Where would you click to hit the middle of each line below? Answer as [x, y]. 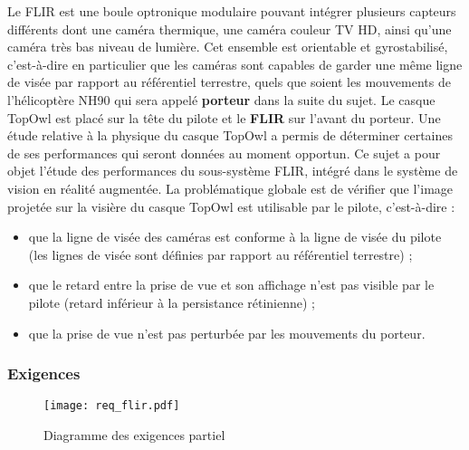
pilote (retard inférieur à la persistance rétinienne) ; [172, 302]
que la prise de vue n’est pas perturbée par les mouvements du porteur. [227, 333]
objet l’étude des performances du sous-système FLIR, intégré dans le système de [233, 171]
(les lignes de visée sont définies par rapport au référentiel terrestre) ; [220, 254]
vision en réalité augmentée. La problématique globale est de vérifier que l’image [230, 188]
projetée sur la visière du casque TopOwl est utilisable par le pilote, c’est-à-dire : [231, 206]
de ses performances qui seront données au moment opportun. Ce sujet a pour [224, 153]
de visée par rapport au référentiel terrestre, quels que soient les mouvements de [229, 82]
